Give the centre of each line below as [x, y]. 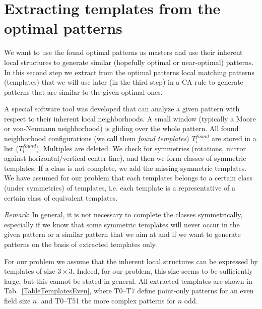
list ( [11, 148]
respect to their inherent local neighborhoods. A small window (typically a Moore [130, 118]
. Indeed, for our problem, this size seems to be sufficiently [162, 271]
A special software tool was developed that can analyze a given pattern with [122, 109]
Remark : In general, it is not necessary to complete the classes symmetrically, [123, 214]
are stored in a [234, 138]
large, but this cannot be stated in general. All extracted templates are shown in [128, 281]
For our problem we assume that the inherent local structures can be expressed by [131, 261]
